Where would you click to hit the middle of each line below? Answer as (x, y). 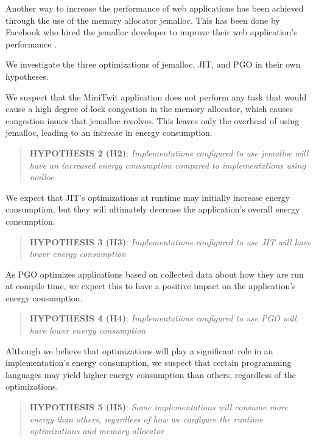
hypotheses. (27, 76)
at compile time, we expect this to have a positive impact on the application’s (151, 286)
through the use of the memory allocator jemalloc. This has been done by (143, 20)
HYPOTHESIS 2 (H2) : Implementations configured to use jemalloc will (169, 153)
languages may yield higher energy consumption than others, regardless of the (151, 374)
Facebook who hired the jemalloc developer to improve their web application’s (151, 32)
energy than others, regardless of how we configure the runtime (146, 419)
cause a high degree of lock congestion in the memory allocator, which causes (149, 109)
